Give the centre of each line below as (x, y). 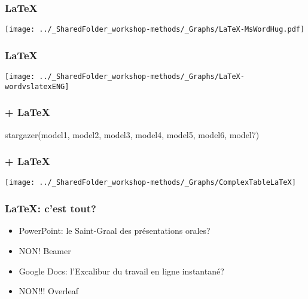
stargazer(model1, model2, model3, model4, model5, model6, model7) (132, 134)
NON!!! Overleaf (49, 291)
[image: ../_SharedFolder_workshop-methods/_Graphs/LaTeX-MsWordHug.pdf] (155, 30)
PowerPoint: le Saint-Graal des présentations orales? (115, 231)
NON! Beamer (45, 250)
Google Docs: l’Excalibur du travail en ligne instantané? (121, 271)
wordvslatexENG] (37, 86)
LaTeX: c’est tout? (51, 208)
